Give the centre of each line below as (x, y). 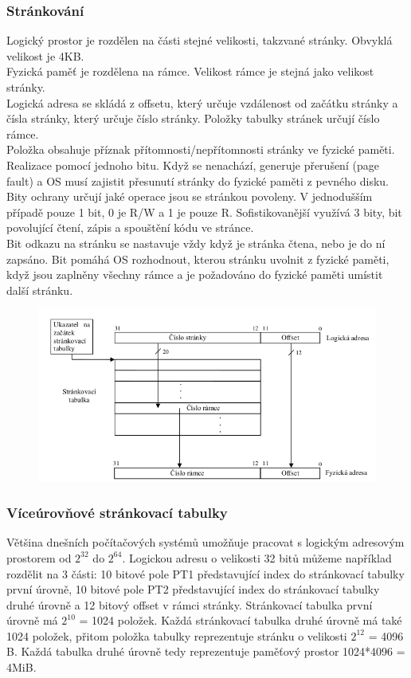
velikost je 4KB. (45, 55)
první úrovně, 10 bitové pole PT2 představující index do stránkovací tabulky (193, 589)
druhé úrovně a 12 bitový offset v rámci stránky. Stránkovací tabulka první (190, 604)
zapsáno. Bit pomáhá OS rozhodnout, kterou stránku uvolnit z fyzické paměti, (198, 259)
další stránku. (40, 290)
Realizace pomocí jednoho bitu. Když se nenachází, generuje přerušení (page (193, 165)
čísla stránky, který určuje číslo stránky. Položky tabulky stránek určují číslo (193, 118)
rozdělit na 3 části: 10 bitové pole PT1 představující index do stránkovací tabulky (205, 573)
